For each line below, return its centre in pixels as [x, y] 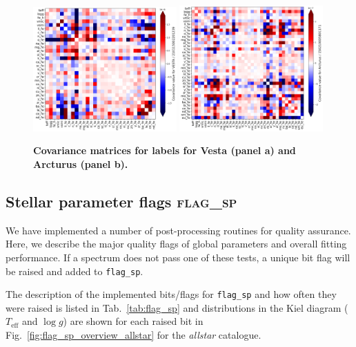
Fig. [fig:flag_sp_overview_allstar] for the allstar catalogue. [133, 335]
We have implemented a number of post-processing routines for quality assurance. [178, 230]
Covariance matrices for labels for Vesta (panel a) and [165, 150]
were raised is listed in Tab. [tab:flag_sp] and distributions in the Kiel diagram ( [177, 307]
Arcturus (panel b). [81, 163]
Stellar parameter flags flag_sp [121, 201]
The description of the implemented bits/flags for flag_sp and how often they [171, 294]
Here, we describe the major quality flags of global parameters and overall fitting [176, 244]
